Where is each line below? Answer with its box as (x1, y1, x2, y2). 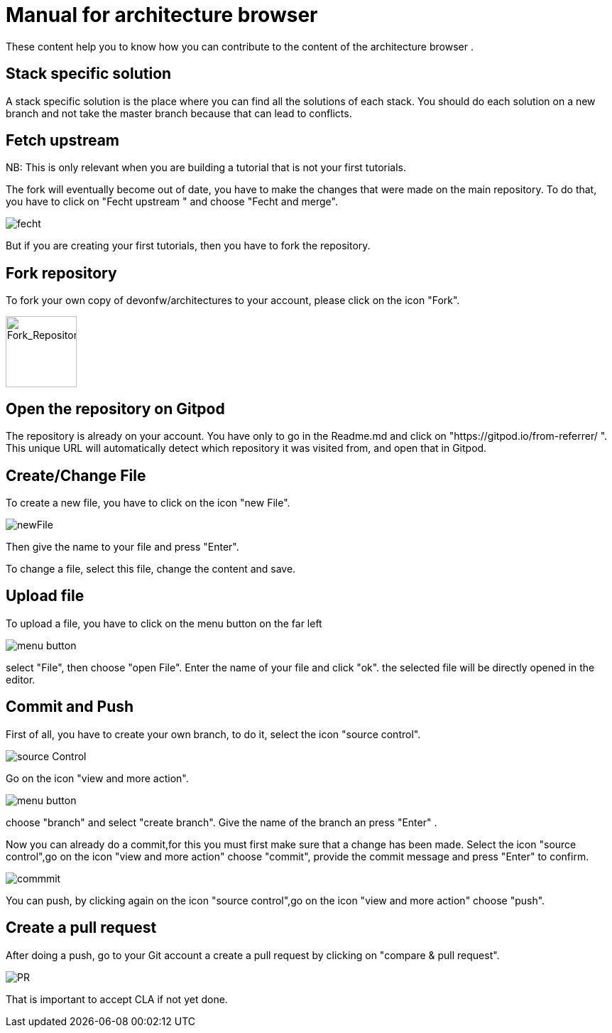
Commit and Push (6, 698, 134, 716)
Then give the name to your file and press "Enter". (6, 540, 239, 553)
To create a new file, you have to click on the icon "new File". (6, 496, 290, 509)
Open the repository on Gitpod (6, 399, 225, 418)
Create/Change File (6, 466, 146, 485)
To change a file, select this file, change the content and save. (6, 562, 296, 575)
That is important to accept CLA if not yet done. (6, 993, 228, 1005)
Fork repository (6, 264, 117, 282)
